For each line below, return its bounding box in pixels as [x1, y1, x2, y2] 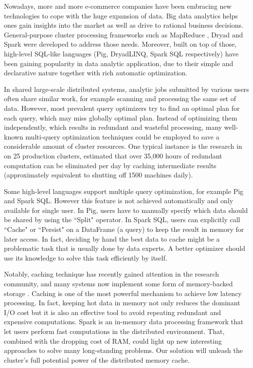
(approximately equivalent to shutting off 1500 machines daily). [4, 170, 193, 180]
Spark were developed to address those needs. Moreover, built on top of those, [4, 39, 237, 49]
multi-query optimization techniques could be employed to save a [25, 131, 219, 141]
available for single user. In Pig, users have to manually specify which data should [4, 205, 248, 215]
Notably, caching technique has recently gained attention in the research [4, 269, 219, 279]
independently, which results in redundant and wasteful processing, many [4, 122, 222, 132]
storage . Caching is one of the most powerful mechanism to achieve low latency [4, 288, 242, 298]
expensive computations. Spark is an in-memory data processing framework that [4, 316, 244, 327]
